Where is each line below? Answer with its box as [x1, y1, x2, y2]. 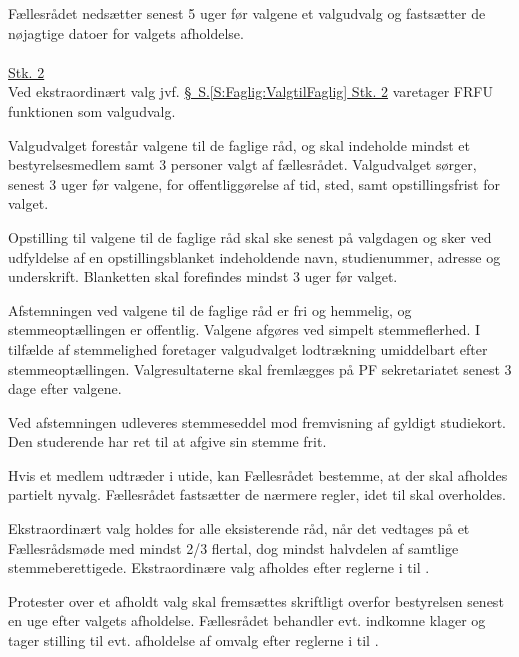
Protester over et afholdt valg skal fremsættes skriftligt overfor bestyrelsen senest [8, 590, 504, 611]
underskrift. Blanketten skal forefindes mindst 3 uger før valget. [8, 266, 398, 287]
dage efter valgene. [8, 378, 122, 399]
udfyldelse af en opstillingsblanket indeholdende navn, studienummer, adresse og [8, 246, 501, 267]
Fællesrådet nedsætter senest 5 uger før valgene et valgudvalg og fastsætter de [8, 3, 486, 23]
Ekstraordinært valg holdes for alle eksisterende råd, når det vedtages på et [8, 518, 470, 539]
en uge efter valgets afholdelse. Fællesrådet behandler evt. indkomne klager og [8, 610, 486, 631]
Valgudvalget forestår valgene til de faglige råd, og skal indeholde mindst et [8, 134, 470, 155]
